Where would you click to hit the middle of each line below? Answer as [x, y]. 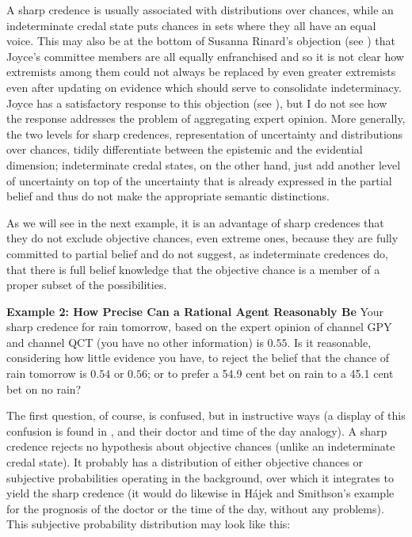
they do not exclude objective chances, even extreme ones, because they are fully [202, 238]
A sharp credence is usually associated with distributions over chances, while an [200, 10]
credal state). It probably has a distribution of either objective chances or [185, 462]
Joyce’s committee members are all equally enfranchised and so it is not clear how [205, 56]
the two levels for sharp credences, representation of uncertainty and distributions [205, 133]
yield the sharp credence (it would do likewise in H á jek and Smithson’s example [200, 493]
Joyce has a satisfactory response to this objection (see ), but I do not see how [197, 103]
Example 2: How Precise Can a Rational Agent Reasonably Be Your [195, 311]
